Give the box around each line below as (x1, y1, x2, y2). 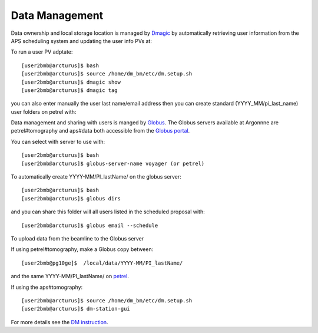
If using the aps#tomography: (11, 283, 83, 291)
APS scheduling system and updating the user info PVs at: (11, 37, 153, 44)
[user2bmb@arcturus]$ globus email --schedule (21, 222, 158, 229)
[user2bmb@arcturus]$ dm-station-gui (21, 305, 131, 312)
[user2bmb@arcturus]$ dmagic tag (21, 87, 118, 94)
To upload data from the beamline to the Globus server (11, 235, 144, 242)
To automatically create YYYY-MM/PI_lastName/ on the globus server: (11, 173, 182, 180)
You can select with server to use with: (11, 138, 105, 145)
